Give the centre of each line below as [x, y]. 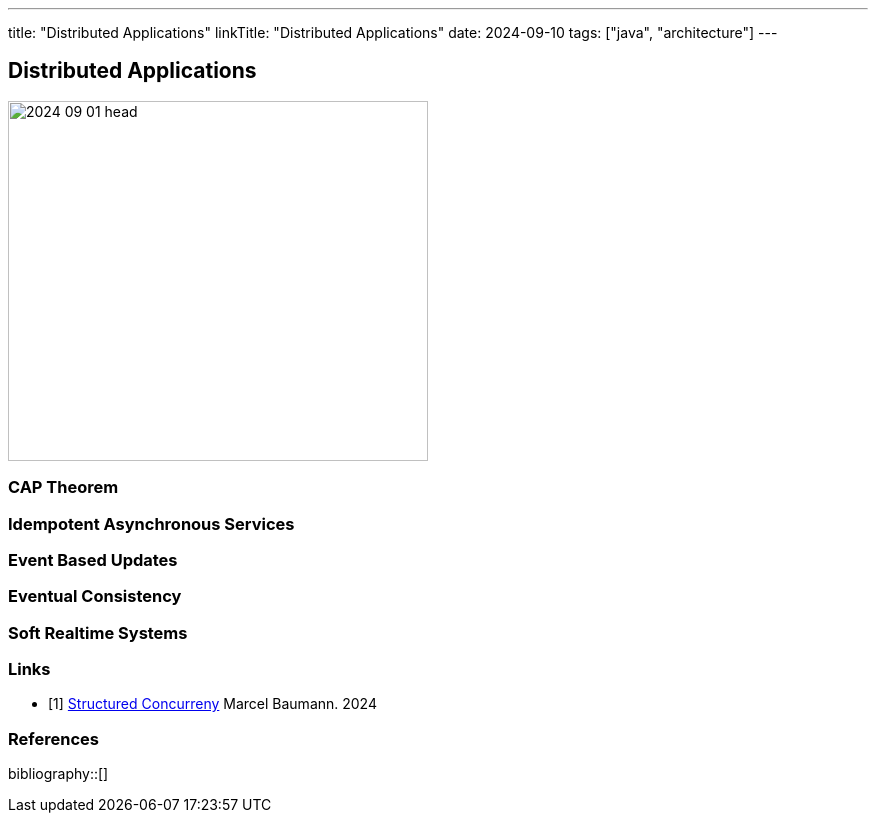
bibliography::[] [58, 774]
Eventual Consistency [95, 596]
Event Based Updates [93, 559]
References [53, 738]
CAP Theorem [63, 487]
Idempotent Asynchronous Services [151, 523]
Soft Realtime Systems [98, 632]
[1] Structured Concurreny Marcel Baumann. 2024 [212, 704]
